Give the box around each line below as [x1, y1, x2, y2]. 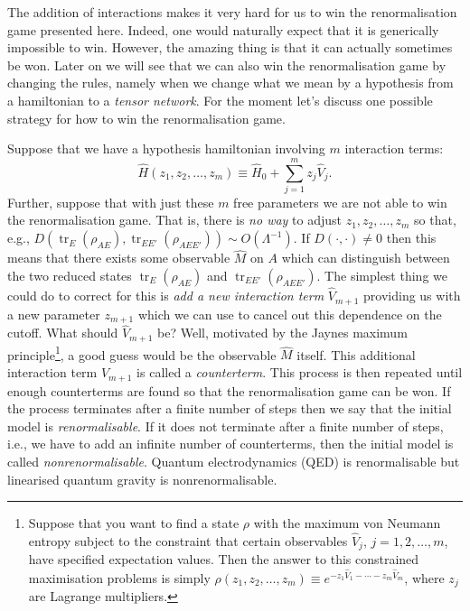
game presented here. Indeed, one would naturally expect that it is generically [7, 20, 439, 39]
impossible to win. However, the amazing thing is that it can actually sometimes [7, 38, 453, 57]
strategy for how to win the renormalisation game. [7, 108, 286, 127]
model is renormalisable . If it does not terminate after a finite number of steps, [7, 416, 444, 435]
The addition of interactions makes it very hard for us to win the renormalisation [7, 3, 457, 21]
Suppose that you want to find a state [28, 514, 240, 532]
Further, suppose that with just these [7, 192, 214, 211]
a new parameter [7, 304, 100, 323]
